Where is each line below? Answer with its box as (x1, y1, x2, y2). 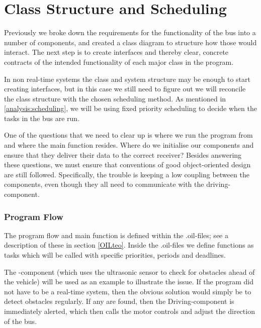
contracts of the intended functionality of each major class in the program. (4, 56, 234, 67)
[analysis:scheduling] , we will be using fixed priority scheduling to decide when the (4, 103, 257, 114)
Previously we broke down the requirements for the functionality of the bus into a (4, 27, 256, 38)
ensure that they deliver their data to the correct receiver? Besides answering (4, 149, 242, 160)
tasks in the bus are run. (4, 113, 80, 123)
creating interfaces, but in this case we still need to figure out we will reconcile (4, 83, 246, 94)
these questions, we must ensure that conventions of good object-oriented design (4, 159, 251, 170)
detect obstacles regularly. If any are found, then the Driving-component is (4, 296, 234, 306)
